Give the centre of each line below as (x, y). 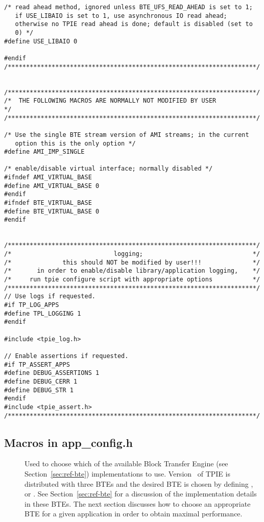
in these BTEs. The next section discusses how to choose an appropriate (138, 503)
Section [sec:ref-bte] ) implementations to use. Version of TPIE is (127, 473)
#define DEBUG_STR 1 (39, 390)
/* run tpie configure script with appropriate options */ (132, 279)
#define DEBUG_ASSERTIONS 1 (52, 373)
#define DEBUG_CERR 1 (41, 381)
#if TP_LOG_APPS (32, 305)
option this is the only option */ (75, 143)
